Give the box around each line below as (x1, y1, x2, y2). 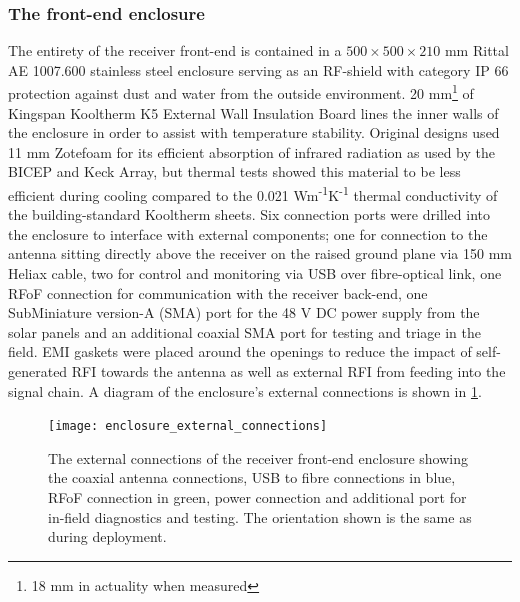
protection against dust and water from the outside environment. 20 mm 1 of (8, 80, 474, 104)
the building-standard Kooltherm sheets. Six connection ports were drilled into (8, 204, 490, 225)
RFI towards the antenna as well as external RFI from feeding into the (71, 361, 506, 382)
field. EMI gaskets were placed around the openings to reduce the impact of (8, 341, 472, 362)
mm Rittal (444, 40, 509, 61)
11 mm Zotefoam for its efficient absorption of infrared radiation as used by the (8, 141, 496, 162)
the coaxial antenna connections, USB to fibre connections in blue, (48, 467, 456, 488)
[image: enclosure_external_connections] (48, 419, 328, 434)
